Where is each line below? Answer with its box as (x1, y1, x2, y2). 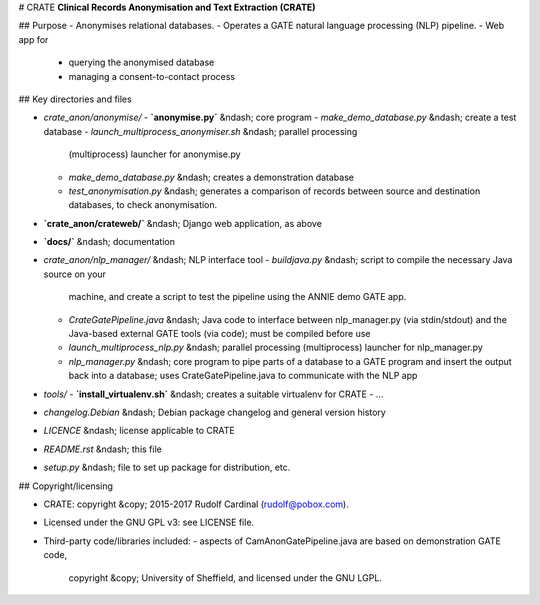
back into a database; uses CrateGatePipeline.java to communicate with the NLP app (68, 370, 418, 382)
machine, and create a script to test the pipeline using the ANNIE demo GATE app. (68, 291, 407, 303)
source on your (43, 268, 107, 280)
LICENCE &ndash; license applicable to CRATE (43, 425, 235, 437)
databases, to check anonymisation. (68, 199, 218, 211)
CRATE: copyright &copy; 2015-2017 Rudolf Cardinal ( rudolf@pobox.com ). (43, 498, 349, 510)
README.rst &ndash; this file (43, 443, 162, 455)
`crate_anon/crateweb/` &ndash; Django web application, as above (43, 217, 322, 229)
